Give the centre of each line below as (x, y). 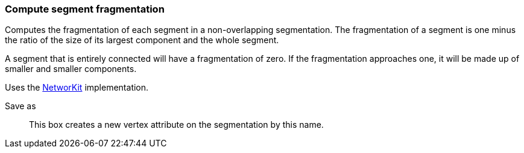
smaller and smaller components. (71, 69)
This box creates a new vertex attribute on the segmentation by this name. (176, 125)
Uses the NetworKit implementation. (77, 88)
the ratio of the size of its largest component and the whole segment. (142, 40)
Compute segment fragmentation (85, 9)
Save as (21, 106)
